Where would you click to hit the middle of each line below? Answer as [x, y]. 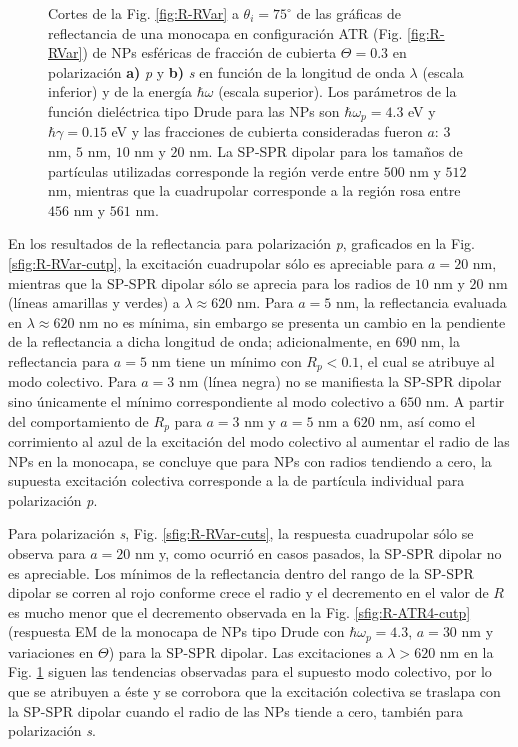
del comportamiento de [78, 420]
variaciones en [51, 651]
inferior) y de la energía [120, 91]
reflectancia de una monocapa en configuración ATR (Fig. [225, 32]
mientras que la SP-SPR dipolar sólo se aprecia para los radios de [209, 282]
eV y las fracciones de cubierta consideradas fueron [267, 131]
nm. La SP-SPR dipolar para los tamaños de [326, 151]
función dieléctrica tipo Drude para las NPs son [194, 110]
